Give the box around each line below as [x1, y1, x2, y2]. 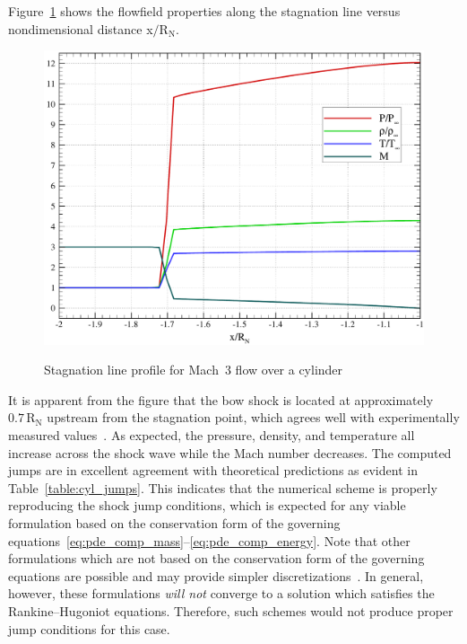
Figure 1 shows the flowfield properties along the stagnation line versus [8, 2, 401, 20]
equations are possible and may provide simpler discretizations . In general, [8, 566, 424, 585]
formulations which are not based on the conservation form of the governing [8, 549, 425, 568]
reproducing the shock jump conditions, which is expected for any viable [8, 496, 406, 515]
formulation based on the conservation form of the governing [8, 514, 341, 533]
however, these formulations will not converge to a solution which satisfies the [8, 584, 435, 603]
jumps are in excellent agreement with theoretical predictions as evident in [8, 461, 418, 480]
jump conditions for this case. [8, 619, 170, 638]
